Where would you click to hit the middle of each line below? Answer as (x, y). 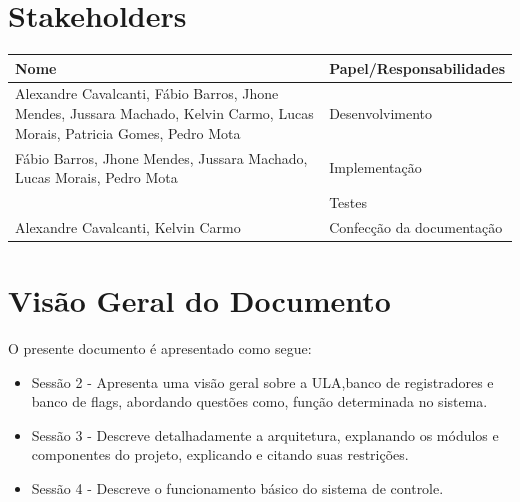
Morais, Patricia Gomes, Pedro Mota (128, 132)
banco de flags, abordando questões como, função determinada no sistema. (259, 401)
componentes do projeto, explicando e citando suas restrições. (220, 454)
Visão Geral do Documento (199, 300)
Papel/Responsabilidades (417, 67)
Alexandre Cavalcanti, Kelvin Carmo (128, 226)
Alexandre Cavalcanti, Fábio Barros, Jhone (147, 93)
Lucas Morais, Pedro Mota (96, 177)
